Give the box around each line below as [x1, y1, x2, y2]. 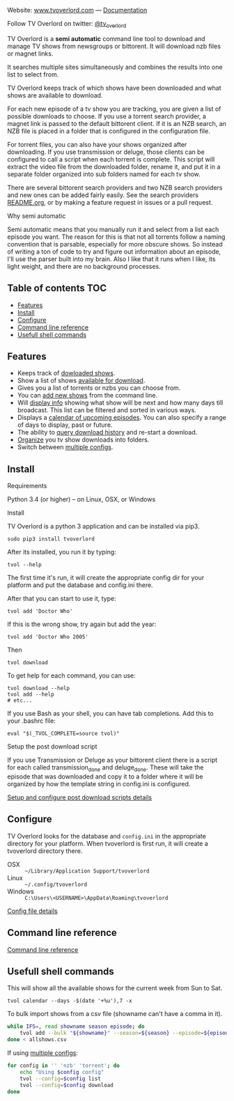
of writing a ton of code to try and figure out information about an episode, [7, 247, 221, 256]
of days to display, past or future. [17, 421, 113, 429]
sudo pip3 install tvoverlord [7, 536, 95, 542]
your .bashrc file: [7, 717, 56, 725]
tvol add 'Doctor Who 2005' [7, 634, 89, 641]
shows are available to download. [7, 91, 103, 100]
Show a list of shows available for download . [17, 376, 146, 385]
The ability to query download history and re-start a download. [17, 428, 198, 437]
